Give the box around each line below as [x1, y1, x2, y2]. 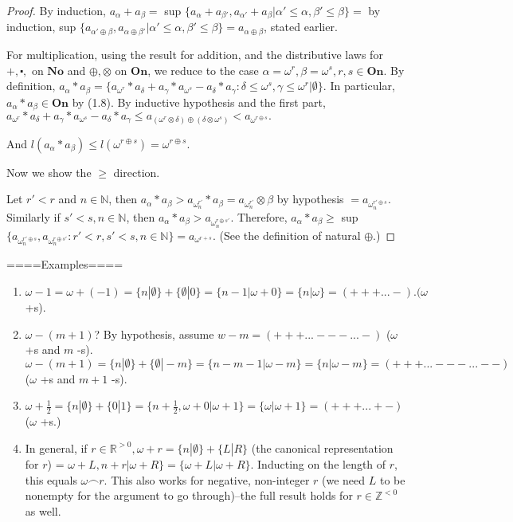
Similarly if [6, 208, 61, 225]
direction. [113, 163, 160, 180]
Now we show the [6, 163, 92, 180]
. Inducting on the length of [250, 455, 386, 472]
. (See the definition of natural [212, 226, 361, 243]
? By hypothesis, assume [94, 325, 214, 342]
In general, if [25, 439, 88, 456]
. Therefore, [230, 208, 288, 225]
